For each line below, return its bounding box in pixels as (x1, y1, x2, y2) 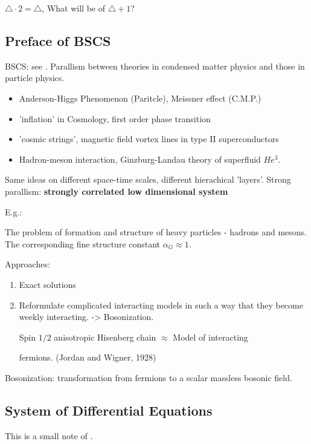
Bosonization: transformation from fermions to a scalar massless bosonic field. (5, 371, 292, 384)
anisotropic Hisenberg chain (54, 330, 156, 343)
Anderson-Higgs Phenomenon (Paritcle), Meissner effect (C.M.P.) (19, 91, 261, 104)
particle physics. (5, 71, 65, 84)
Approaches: (5, 258, 50, 270)
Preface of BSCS (5, 31, 111, 50)
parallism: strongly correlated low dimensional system (5, 184, 228, 197)
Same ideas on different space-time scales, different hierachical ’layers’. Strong (5, 173, 291, 186)
